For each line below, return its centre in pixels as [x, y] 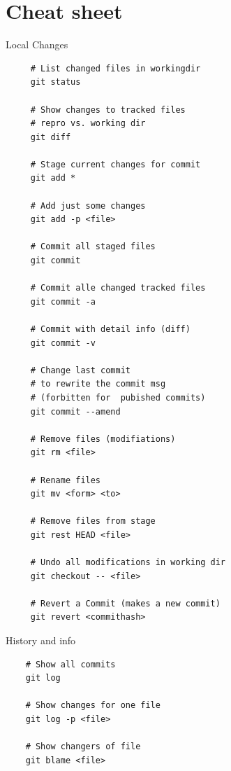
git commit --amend [75, 411]
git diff [51, 137]
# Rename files [66, 480]
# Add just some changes [88, 206]
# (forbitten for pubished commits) [118, 397]
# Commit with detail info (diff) [110, 329]
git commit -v [63, 343]
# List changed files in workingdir [115, 68]
